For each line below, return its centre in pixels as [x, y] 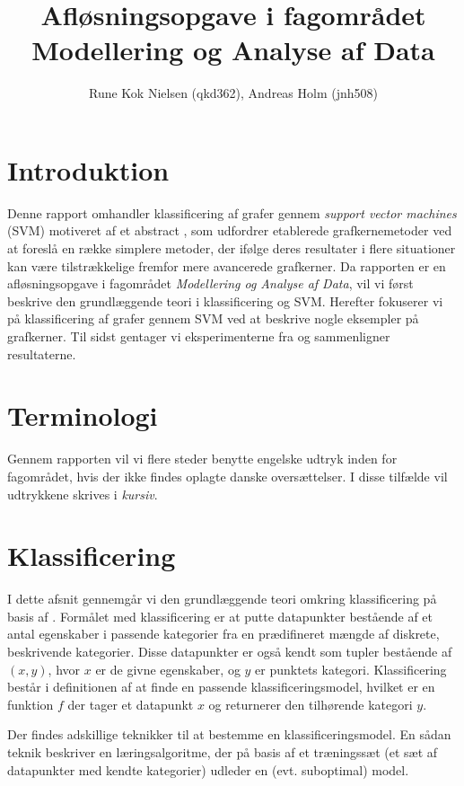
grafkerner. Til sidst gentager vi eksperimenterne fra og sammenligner [199, 336]
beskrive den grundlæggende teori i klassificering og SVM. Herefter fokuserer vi [225, 300]
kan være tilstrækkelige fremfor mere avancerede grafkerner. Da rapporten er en [227, 265]
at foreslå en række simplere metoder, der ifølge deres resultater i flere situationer [232, 248]
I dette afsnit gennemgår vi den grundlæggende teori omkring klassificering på [222, 599]
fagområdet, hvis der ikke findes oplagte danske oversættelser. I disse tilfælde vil [228, 476]
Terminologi [83, 415]
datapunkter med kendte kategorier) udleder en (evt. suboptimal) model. [208, 769]
